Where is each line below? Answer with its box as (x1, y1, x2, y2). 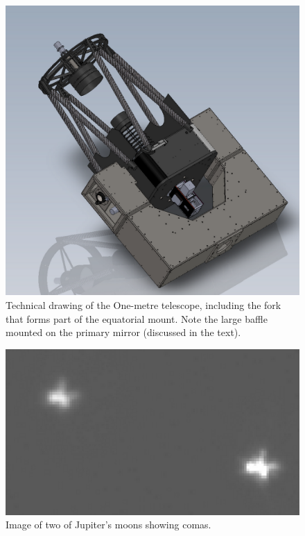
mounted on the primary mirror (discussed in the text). (6, 325, 241, 340)
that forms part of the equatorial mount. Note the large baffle (6, 311, 268, 326)
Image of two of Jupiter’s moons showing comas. (6, 517, 211, 532)
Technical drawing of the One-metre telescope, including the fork (6, 297, 281, 312)
